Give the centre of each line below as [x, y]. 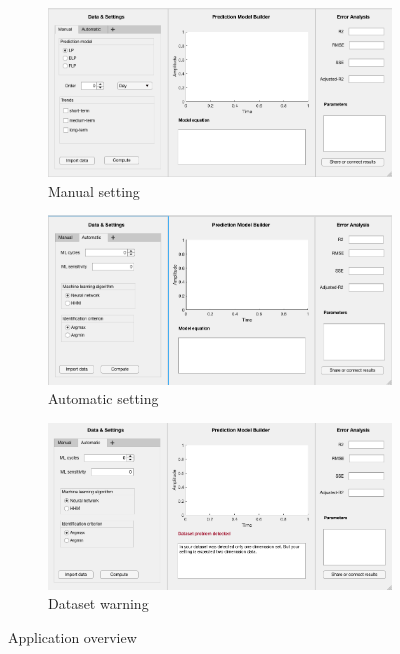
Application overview [72, 636]
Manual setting [94, 190]
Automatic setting [103, 398]
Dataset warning [98, 603]
